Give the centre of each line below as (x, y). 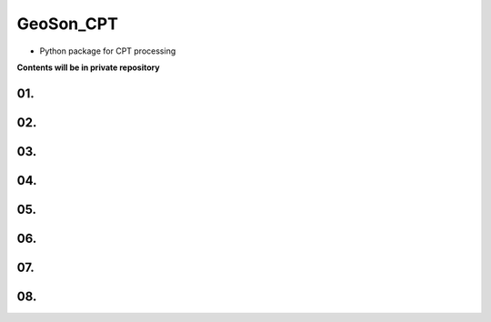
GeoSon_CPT (67, 24)
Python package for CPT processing (108, 51)
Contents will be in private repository (88, 67)
